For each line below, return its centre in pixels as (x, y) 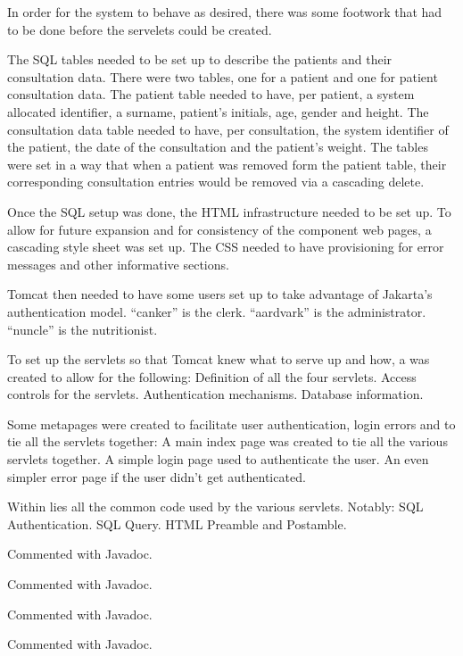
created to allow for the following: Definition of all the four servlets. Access (212, 376)
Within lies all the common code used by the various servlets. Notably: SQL (215, 507)
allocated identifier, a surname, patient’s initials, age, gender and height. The (218, 111)
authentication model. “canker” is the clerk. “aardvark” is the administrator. (217, 311)
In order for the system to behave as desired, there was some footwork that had (225, 12)
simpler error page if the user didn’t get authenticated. (157, 476)
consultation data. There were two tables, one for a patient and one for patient (223, 76)
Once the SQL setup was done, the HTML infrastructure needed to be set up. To (229, 211)
